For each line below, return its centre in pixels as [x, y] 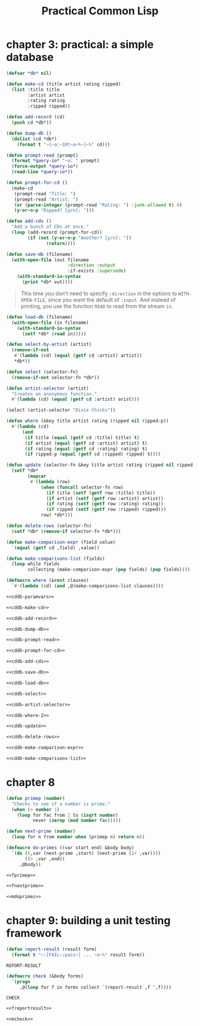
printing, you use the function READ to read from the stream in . [97, 306]
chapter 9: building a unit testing [88, 921]
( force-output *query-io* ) [45, 166]
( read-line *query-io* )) [42, 172]
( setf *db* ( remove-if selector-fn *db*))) [66, 531]
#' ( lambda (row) [50, 482]
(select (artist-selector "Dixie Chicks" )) [61, 410]
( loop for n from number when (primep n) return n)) [78, 837]
